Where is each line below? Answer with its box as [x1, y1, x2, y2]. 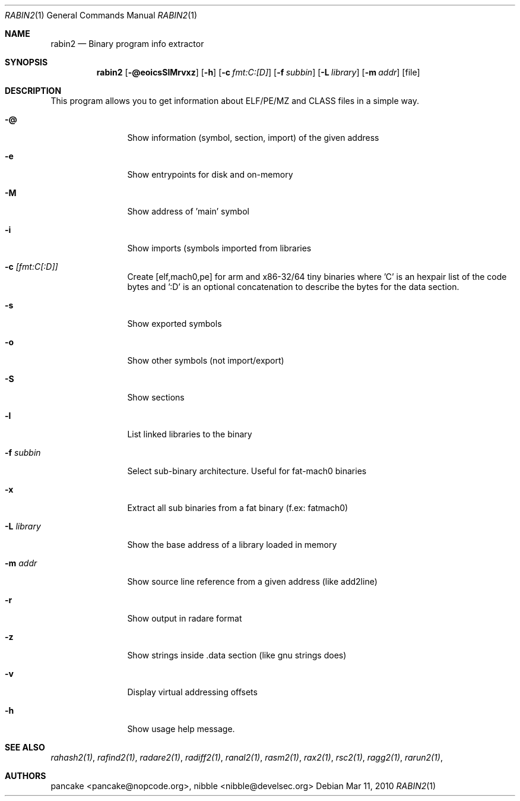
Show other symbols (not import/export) [127, 355, 284, 365]
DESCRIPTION [5, 86, 62, 96]
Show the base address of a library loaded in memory [127, 540, 337, 550]
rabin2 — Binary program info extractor [50, 39, 204, 49]
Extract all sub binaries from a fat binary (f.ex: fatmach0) [127, 503, 348, 513]
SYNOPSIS [5, 57, 48, 67]
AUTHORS [5, 771, 46, 781]
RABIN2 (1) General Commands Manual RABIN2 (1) [5, 10, 198, 20]
